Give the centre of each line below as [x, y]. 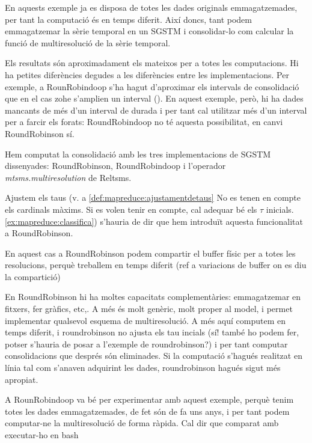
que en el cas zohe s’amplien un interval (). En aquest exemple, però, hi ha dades [154, 98]
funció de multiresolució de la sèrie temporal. [88, 42]
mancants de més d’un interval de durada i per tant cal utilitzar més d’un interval [156, 110]
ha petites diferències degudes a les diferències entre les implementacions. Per [147, 74]
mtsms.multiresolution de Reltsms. [68, 177]
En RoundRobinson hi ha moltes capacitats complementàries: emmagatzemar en [153, 297]
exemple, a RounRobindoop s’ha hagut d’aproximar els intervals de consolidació [152, 86]
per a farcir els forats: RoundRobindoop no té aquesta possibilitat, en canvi [144, 122]
